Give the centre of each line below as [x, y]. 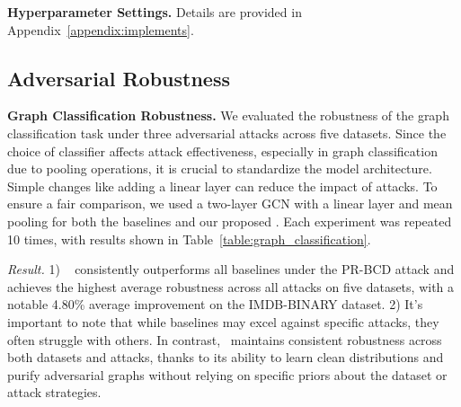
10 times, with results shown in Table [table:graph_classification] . [189, 239]
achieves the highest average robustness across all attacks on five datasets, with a [231, 286]
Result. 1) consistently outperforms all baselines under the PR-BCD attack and [231, 269]
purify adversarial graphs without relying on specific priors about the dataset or [227, 374]
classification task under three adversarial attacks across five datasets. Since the [227, 133]
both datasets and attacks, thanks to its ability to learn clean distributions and [226, 357]
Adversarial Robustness [119, 78]
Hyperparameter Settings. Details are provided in [155, 12]
